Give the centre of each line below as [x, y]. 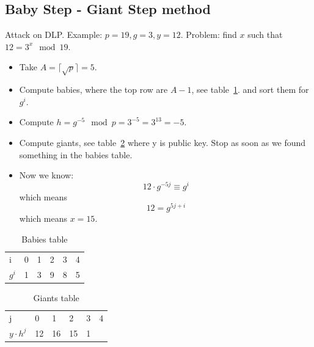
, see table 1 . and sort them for [250, 89]
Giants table [56, 297]
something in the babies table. [76, 154]
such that [265, 35]
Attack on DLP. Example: [54, 35]
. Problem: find [209, 35]
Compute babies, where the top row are [93, 89]
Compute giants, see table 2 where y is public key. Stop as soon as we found [162, 142]
